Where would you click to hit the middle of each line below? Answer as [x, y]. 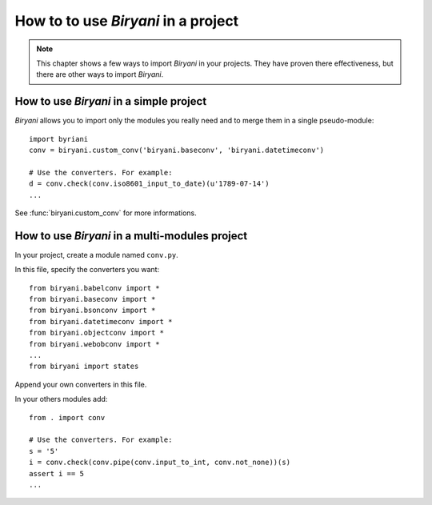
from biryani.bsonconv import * [92, 311]
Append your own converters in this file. [81, 384]
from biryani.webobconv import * [94, 344]
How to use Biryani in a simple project [111, 101]
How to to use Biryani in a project [127, 21]
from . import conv [67, 417]
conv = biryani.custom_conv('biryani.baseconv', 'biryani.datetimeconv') [177, 150]
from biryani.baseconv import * [92, 299]
